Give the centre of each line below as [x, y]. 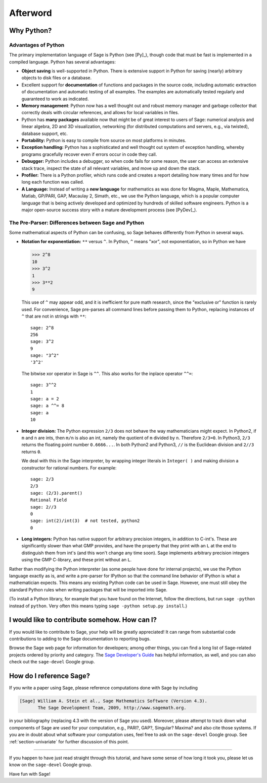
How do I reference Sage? [49, 676]
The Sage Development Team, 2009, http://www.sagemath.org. [112, 708]
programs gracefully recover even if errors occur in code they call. [89, 154]
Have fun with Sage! [30, 774]
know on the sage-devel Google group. [51, 765]
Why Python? [30, 31]
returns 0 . [31, 452]
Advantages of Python [37, 45]
